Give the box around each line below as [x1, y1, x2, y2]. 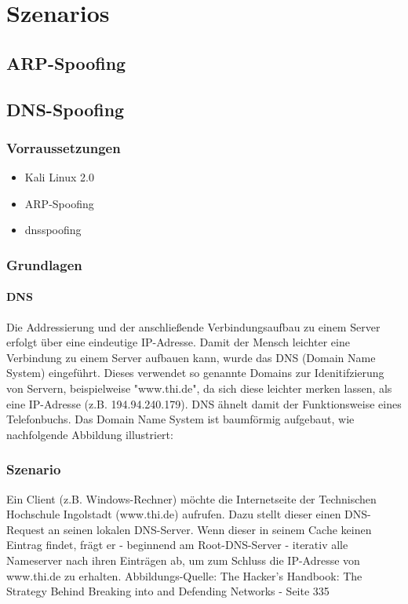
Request [6, 521, 45, 537]
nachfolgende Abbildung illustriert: [6, 426, 173, 442]
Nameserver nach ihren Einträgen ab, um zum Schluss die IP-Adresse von [6, 551, 360, 568]
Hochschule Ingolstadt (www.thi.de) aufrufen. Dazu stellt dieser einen [6, 506, 341, 522]
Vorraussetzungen [6, 137, 121, 157]
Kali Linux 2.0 [24, 169, 94, 185]
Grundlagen [6, 254, 82, 274]
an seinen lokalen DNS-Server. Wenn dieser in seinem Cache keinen [48, 521, 372, 537]
